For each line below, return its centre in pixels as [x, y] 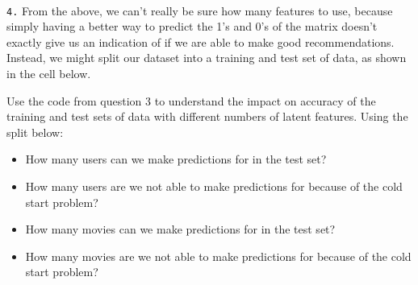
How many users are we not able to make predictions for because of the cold [214, 186]
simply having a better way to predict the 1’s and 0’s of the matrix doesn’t [192, 26]
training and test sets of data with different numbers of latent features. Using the [207, 116]
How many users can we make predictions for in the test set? [176, 159]
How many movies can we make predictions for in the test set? [180, 229]
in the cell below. [49, 74]
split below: [35, 132]
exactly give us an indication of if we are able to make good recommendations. [201, 41]
